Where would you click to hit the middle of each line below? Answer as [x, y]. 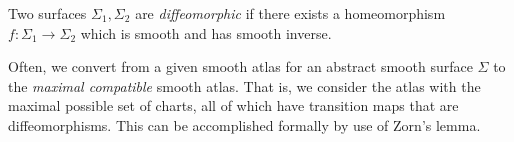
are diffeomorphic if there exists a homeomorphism [290, 13]
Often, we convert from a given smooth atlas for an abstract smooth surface [240, 66]
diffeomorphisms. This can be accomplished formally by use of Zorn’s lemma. [244, 124]
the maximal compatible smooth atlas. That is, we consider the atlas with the [244, 85]
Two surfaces [47, 13]
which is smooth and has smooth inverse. [206, 32]
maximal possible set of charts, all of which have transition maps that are [233, 105]
